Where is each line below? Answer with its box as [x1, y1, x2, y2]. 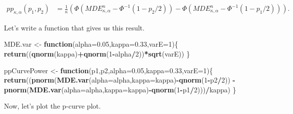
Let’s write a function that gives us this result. [4, 22, 145, 32]
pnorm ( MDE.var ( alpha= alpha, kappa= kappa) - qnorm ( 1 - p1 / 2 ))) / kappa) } [4, 84, 236, 94]
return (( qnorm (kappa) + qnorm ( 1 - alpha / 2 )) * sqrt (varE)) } [4, 49, 190, 59]
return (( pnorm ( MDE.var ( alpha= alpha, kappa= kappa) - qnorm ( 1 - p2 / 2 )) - [4, 75, 235, 85]
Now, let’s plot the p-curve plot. [4, 101, 101, 111]
